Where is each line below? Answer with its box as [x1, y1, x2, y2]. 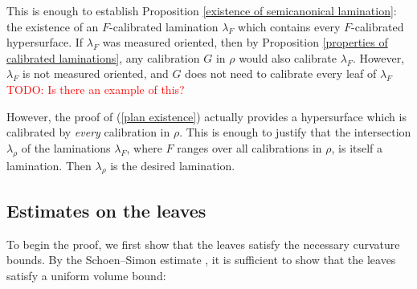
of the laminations [21, 139, 111, 156]
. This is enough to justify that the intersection [179, 124, 411, 140]
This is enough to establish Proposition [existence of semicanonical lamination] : [6, 2, 397, 18]
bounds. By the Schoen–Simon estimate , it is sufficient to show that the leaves [6, 251, 396, 268]
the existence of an [6, 18, 99, 35]
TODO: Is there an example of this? [6, 80, 185, 97]
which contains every [238, 18, 341, 35]
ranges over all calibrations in [177, 139, 322, 156]
